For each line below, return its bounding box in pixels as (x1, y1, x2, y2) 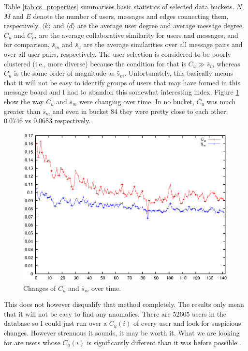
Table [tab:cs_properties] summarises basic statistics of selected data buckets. (4, 1, 234, 11)
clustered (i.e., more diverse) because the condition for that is (4, 58, 186, 68)
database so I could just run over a (4, 318, 107, 328)
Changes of (23, 283, 56, 293)
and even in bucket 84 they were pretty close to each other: (52, 106, 228, 116)
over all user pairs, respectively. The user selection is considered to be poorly (4, 48, 231, 59)
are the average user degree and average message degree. (77, 20, 244, 31)
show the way (4, 96, 44, 106)
